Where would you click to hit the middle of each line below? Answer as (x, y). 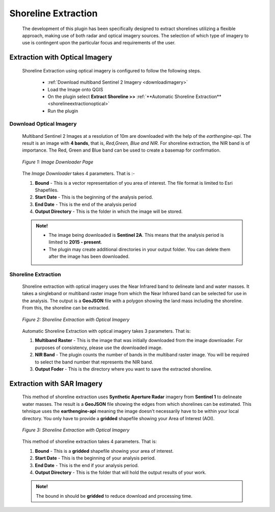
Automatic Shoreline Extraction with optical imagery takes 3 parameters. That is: (106, 331)
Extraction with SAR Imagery (56, 384)
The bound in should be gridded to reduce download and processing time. (114, 496)
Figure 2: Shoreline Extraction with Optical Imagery (76, 320)
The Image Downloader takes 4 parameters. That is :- (78, 174)
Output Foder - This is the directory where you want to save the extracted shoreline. (123, 369)
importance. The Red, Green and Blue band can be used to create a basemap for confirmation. (121, 150)
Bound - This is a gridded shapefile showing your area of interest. (104, 451)
